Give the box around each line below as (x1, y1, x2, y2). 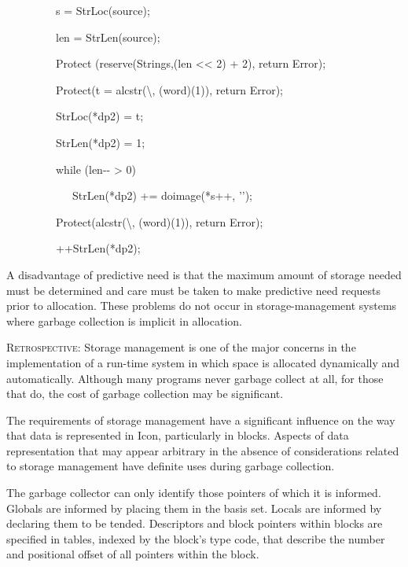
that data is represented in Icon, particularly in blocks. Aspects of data (6, 427, 349, 444)
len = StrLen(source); (55, 28, 160, 45)
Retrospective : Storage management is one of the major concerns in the (6, 339, 356, 355)
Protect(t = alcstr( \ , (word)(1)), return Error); (55, 81, 283, 98)
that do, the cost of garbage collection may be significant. (6, 385, 284, 402)
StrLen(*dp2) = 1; (55, 134, 145, 150)
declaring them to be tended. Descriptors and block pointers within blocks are (6, 515, 383, 532)
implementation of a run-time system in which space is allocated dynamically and (6, 354, 400, 370)
